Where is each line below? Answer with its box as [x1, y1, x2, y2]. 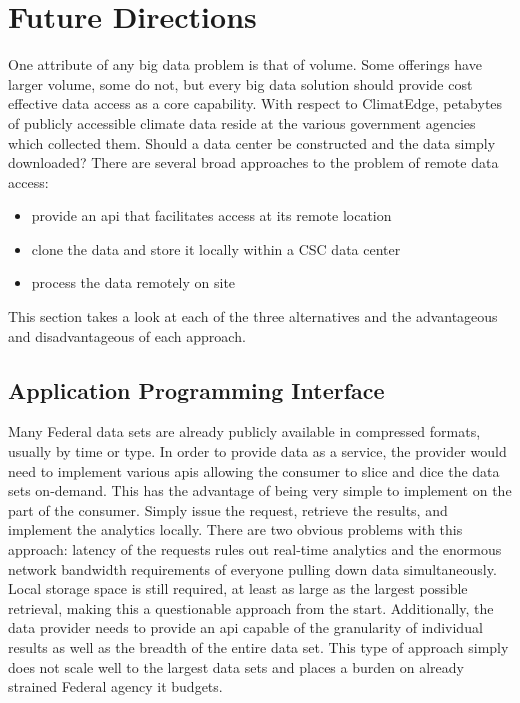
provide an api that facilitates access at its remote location [31, 205, 392, 226]
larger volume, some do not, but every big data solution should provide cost [8, 73, 473, 94]
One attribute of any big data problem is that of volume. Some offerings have [8, 54, 482, 75]
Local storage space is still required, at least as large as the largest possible [8, 578, 468, 599]
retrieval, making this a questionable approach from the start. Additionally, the [8, 597, 494, 618]
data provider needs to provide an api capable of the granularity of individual [8, 617, 483, 638]
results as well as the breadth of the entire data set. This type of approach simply [8, 636, 509, 657]
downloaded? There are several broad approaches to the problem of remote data [8, 152, 499, 173]
